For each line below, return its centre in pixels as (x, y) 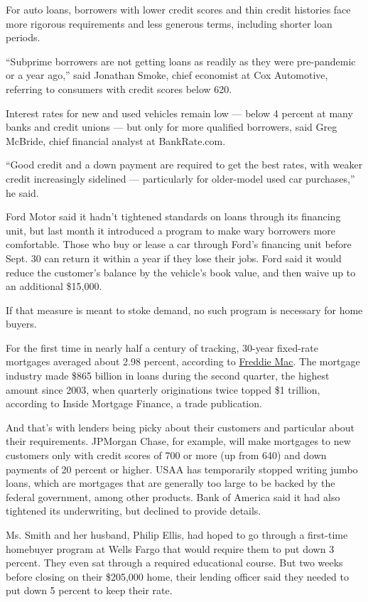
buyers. (21, 324)
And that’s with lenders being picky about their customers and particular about (180, 427)
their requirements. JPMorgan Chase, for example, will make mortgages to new (178, 441)
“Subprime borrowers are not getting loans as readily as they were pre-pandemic (181, 61)
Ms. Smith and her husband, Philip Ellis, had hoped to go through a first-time (177, 534)
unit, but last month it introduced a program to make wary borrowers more (171, 230)
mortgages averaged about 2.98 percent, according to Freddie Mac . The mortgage (183, 361)
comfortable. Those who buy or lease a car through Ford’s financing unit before (179, 244)
